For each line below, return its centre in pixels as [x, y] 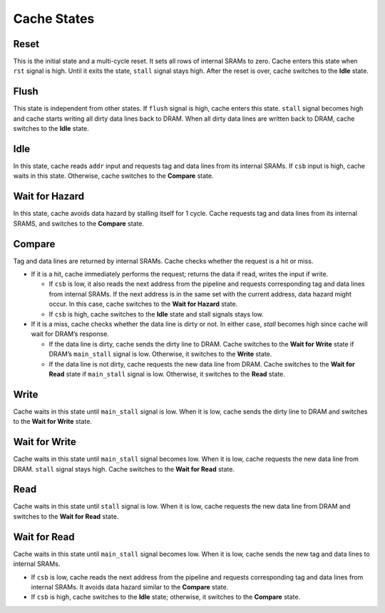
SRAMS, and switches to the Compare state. [79, 223]
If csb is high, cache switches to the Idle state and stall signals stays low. [156, 314]
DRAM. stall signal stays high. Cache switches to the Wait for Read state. [124, 469]
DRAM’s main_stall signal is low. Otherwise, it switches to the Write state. [160, 354]
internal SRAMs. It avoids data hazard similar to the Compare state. [130, 587]
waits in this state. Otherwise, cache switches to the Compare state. [113, 176]
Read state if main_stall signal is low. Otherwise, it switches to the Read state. [167, 374]
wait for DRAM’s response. [70, 334]
